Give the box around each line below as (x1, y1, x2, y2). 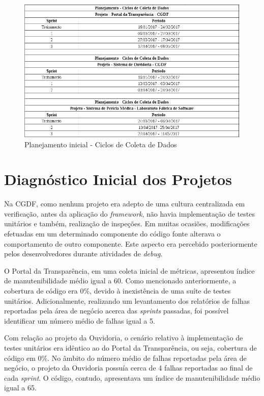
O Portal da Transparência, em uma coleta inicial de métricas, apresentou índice (4, 265, 255, 276)
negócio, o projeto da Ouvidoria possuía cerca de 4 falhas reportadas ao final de (4, 362, 253, 373)
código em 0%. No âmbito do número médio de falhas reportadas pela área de (4, 352, 247, 363)
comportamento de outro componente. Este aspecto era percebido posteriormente (4, 238, 257, 249)
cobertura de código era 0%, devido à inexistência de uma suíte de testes (4, 285, 231, 296)
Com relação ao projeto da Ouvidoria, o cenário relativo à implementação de (4, 332, 243, 343)
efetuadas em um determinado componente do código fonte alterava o (4, 228, 221, 239)
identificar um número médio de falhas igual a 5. (4, 315, 155, 326)
